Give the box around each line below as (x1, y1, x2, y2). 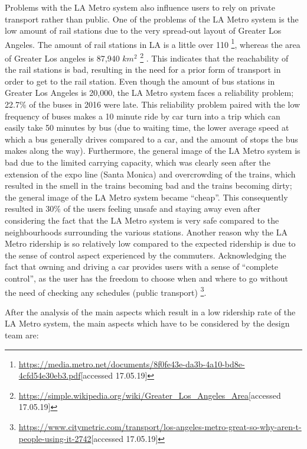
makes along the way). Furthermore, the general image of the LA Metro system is (5, 144, 301, 157)
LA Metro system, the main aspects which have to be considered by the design (5, 317, 290, 330)
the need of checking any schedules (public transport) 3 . (5, 284, 207, 298)
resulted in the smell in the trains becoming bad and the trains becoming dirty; (5, 179, 292, 192)
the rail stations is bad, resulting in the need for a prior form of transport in (5, 63, 281, 76)
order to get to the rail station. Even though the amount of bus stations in (5, 75, 275, 87)
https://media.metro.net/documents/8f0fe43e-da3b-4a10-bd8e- (18, 357, 245, 370)
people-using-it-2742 (18, 432, 92, 444)
